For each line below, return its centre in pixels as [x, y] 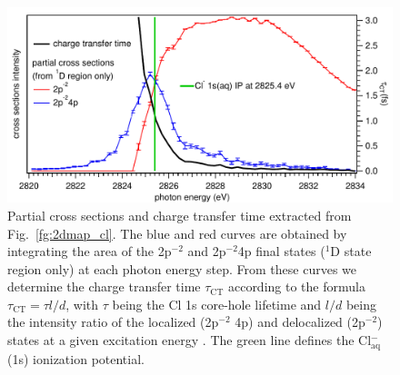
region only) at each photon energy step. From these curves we [182, 268]
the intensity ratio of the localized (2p [113, 322]
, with [82, 304]
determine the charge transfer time [104, 286]
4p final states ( [281, 251]
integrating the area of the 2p [90, 251]
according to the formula [296, 286]
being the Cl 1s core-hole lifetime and [217, 304]
